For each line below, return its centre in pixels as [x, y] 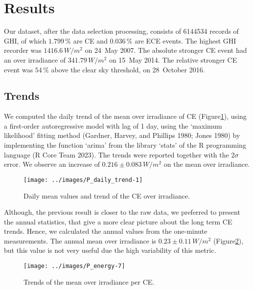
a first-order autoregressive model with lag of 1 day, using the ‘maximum [113, 125]
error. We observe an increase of [52, 164]
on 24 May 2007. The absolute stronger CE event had [166, 50]
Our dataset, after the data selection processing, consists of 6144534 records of [121, 31]
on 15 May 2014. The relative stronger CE [173, 59]
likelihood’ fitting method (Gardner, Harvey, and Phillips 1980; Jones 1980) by [122, 135]
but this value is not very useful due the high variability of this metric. [110, 250]
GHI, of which [25, 40]
